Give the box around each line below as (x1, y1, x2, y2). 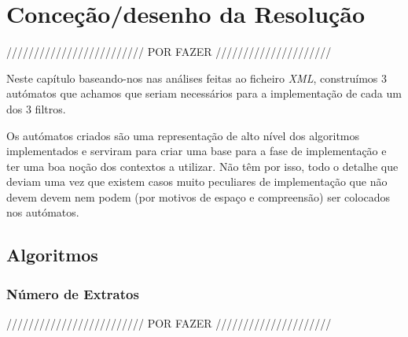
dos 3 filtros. (6, 100, 66, 117)
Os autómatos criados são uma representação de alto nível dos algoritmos (6, 127, 360, 143)
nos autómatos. (6, 204, 79, 220)
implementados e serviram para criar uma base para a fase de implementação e (6, 143, 387, 159)
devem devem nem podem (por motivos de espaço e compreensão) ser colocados (6, 188, 391, 205)
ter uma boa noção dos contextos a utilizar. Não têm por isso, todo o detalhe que (6, 157, 399, 174)
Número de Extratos (6, 283, 139, 303)
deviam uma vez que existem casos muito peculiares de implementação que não (6, 173, 388, 190)
